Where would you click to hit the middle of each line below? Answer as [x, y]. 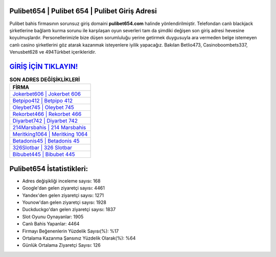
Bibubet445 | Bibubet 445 [44, 154]
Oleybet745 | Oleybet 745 [43, 107]
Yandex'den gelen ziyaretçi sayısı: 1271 [63, 195]
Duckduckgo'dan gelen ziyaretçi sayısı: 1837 [69, 209]
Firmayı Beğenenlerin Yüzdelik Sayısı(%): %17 [71, 231]
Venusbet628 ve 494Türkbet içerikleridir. [53, 52]
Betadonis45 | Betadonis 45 [46, 141]
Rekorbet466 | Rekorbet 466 [47, 114]
